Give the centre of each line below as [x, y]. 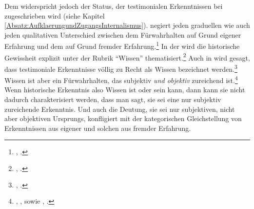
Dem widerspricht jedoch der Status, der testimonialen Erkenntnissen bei [114, 6]
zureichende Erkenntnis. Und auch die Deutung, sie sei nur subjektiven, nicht [120, 109]
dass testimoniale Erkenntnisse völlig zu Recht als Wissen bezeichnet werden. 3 [121, 68]
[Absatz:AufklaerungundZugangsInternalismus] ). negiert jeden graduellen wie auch [127, 25]
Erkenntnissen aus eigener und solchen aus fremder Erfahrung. [98, 128]
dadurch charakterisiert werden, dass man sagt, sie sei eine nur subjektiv [113, 99]
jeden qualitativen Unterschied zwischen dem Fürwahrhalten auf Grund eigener [123, 34]
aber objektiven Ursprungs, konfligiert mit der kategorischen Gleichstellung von [123, 118]
